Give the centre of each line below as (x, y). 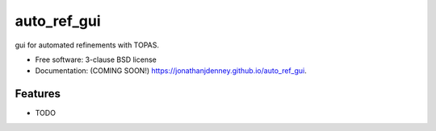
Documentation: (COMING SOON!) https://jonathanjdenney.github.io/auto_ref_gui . (171, 71)
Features (38, 94)
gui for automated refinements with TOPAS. (87, 45)
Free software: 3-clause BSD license (96, 59)
